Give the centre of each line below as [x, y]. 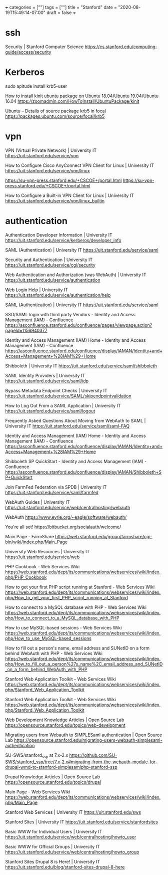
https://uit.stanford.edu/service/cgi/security [50, 265]
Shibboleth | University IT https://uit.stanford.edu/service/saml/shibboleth [81, 366]
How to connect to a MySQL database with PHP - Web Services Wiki [76, 607]
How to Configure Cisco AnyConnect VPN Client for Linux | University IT [79, 165]
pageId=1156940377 [26, 330]
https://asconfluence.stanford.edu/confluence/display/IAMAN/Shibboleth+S [83, 472]
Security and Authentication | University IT [49, 260]
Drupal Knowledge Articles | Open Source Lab [53, 777]
